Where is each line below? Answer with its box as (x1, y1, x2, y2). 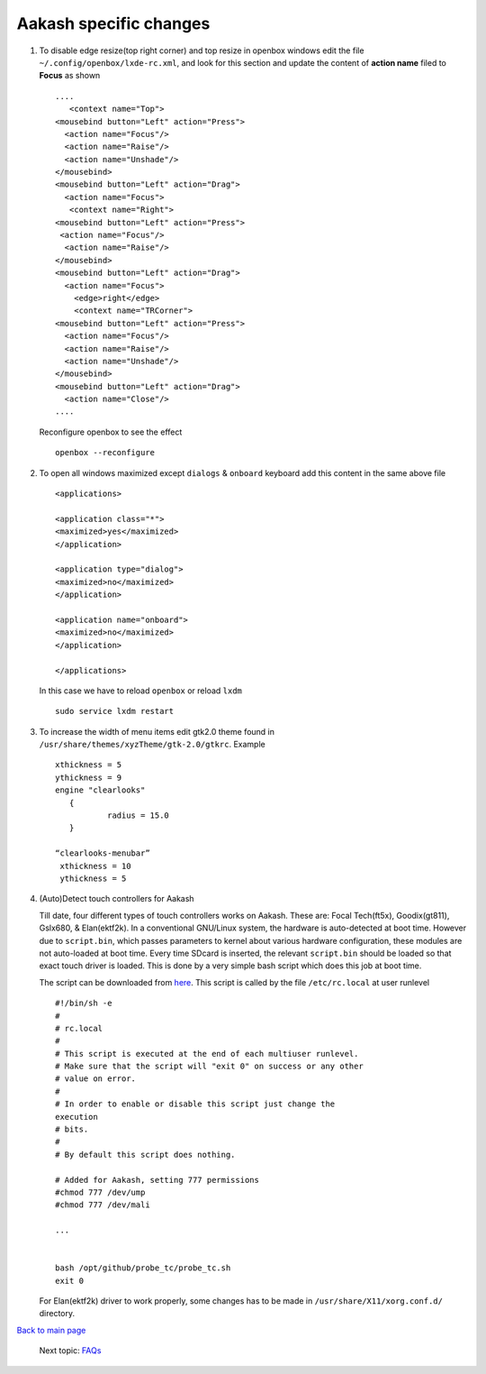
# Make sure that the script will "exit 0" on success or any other (55, 1061, 364, 1072)
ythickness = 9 (55, 772, 122, 783)
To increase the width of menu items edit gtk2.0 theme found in (39, 726, 274, 737)
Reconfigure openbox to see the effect (39, 426, 183, 437)
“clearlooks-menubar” (55, 848, 150, 858)
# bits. (55, 1124, 89, 1135)
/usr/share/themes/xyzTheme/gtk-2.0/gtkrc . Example (39, 739, 265, 750)
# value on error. (55, 1074, 137, 1084)
